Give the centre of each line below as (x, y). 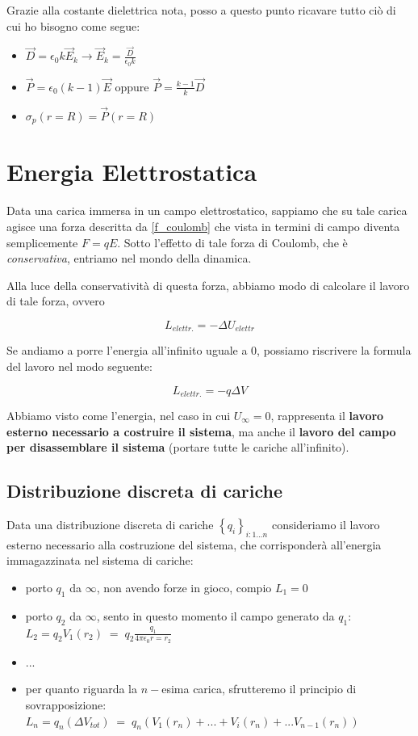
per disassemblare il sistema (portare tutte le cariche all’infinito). (178, 447)
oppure (132, 86)
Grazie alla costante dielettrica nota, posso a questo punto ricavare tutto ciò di (201, 10)
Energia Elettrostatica (132, 172)
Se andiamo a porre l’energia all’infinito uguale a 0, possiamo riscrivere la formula (209, 350)
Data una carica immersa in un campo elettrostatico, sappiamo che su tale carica (207, 210)
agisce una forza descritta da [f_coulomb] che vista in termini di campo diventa (203, 226)
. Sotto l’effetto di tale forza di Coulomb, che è (232, 242)
